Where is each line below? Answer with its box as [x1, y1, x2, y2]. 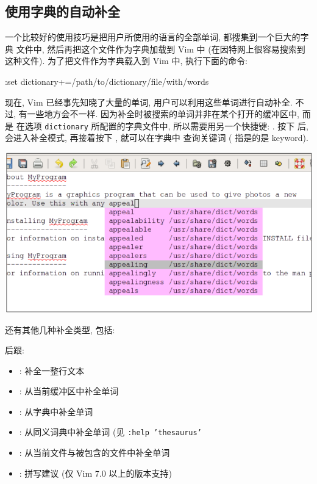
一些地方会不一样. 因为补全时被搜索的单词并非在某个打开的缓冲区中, [27, 107, 299, 120]
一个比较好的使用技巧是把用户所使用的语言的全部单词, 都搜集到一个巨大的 [5, 31, 301, 43]
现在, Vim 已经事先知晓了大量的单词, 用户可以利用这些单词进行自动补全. [5, 95, 293, 108]
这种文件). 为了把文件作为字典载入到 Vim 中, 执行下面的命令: [5, 54, 248, 67]
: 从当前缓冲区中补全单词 [19, 385, 119, 397]
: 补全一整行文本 [19, 364, 85, 377]
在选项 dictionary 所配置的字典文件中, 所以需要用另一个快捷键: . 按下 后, [16, 119, 308, 132]
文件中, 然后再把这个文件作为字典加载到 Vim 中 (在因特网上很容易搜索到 [16, 42, 305, 55]
